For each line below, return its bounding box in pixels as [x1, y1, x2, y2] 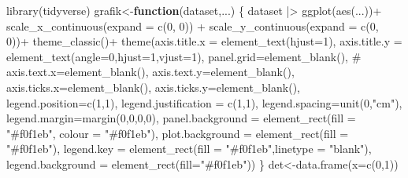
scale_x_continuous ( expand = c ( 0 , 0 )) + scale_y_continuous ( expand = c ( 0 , [6, 17, 379, 34]
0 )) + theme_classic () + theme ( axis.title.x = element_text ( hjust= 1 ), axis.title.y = [6, 33, 402, 49]
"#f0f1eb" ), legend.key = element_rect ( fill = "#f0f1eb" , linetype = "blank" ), [6, 140, 372, 157]
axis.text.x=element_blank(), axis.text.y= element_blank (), [6, 64, 295, 80]
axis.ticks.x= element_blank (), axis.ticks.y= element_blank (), [6, 78, 300, 95]
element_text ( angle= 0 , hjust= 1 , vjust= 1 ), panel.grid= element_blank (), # [6, 48, 362, 64]
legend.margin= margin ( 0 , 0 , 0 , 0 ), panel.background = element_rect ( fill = [6, 110, 356, 126]
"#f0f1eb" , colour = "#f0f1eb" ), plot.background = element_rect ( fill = [6, 125, 349, 141]
